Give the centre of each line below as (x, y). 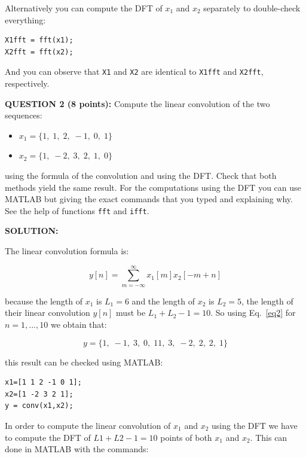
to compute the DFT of (48, 437)
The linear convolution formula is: (67, 251)
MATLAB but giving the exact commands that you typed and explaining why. (149, 199)
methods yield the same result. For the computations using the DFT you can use (153, 187)
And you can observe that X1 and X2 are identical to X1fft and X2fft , (134, 71)
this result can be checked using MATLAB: (84, 362)
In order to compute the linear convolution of (88, 425)
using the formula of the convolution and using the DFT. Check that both (141, 175)
